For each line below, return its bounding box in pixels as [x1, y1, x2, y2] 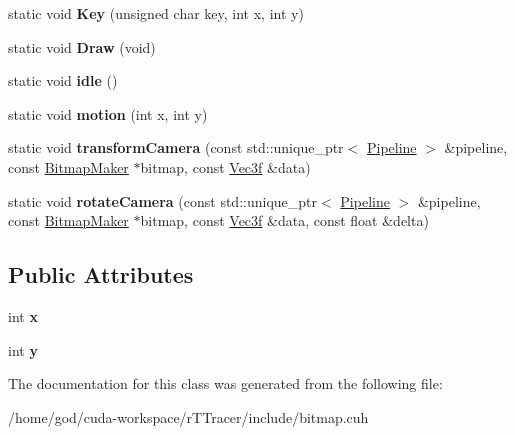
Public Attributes [8, 259, 194, 290]
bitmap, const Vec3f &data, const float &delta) [140, 210, 429, 231]
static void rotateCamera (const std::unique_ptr [8, 190, 317, 211]
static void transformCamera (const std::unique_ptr [8, 137, 344, 158]
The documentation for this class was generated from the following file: [8, 373, 443, 394]
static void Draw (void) [8, 36, 156, 57]
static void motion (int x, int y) [8, 103, 208, 124]
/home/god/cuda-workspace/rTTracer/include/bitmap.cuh [8, 406, 369, 427]
